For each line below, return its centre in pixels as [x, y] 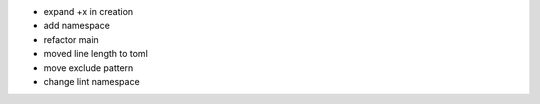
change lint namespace [91, 81]
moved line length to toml [96, 54]
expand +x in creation [88, 11]
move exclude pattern [88, 67]
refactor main [71, 39]
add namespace [76, 26]
